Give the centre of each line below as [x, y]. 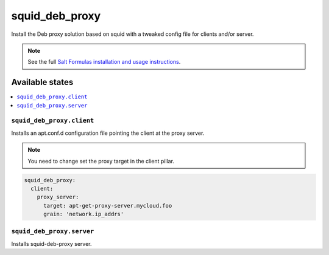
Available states [42, 82]
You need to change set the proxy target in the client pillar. [101, 161]
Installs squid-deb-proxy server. [51, 243]
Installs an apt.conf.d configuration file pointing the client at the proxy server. [108, 133]
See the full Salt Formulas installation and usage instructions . [104, 62]
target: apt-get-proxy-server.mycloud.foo [108, 206]
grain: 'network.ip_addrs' [84, 214]
